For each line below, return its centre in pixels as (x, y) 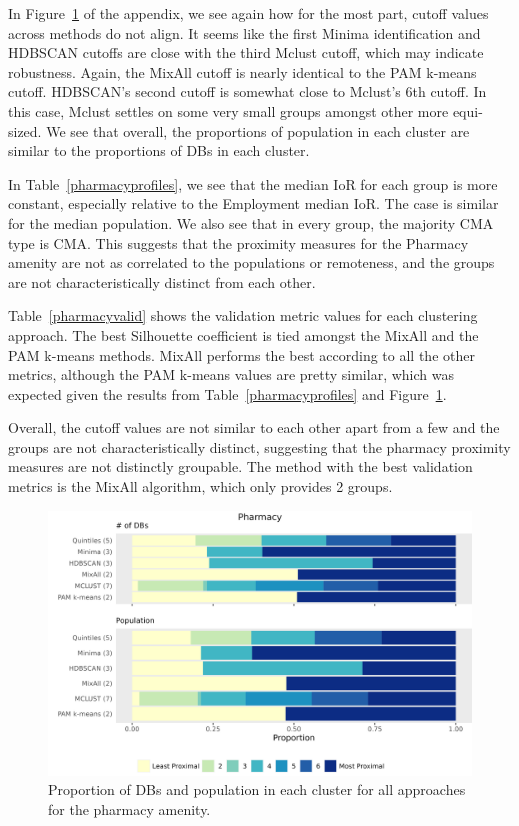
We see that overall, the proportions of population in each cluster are (258, 130)
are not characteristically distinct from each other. (162, 281)
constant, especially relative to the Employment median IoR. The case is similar (253, 203)
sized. (25, 130)
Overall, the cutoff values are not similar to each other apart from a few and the (254, 427)
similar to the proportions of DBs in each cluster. (159, 150)
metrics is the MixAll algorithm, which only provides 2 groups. (200, 486)
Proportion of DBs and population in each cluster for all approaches (257, 789)
